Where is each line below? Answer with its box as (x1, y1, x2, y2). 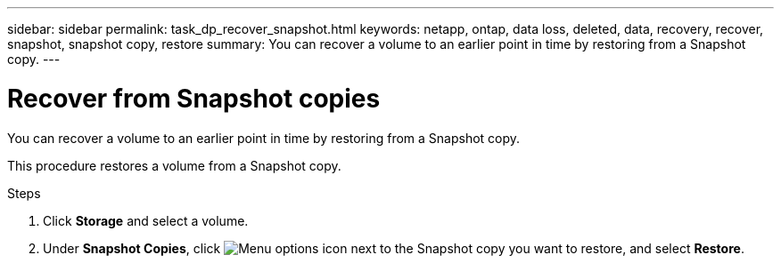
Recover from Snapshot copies (7, 83, 381, 114)
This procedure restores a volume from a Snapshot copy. (7, 157, 341, 173)
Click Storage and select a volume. (43, 212, 249, 228)
